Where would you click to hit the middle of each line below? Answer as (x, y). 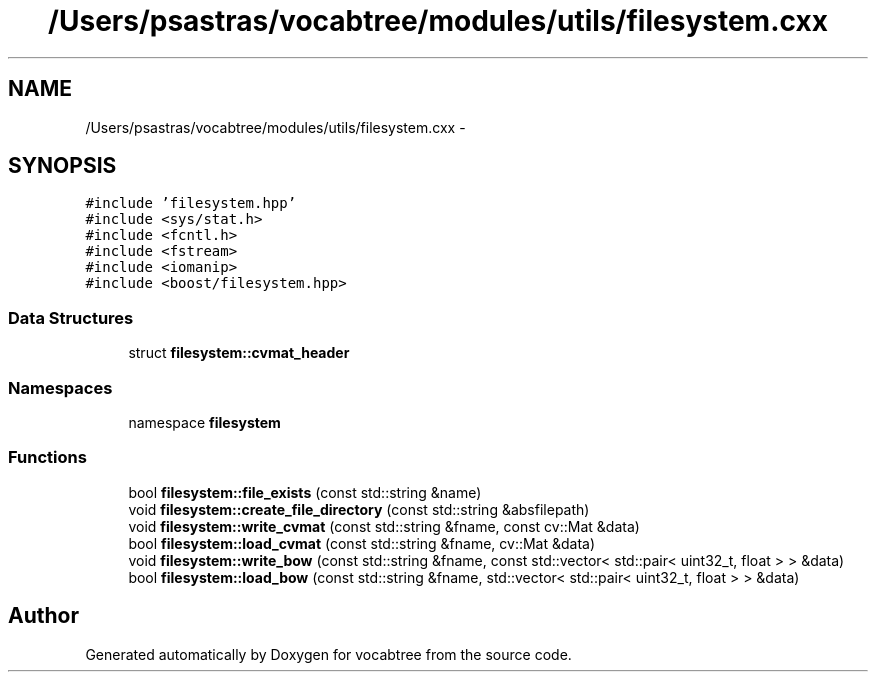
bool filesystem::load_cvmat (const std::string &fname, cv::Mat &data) (362, 543)
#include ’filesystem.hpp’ (191, 203)
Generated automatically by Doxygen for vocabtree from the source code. (328, 654)
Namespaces (60, 387)
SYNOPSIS (62, 166)
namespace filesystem (204, 422)
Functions (47, 457)
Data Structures (71, 317)
